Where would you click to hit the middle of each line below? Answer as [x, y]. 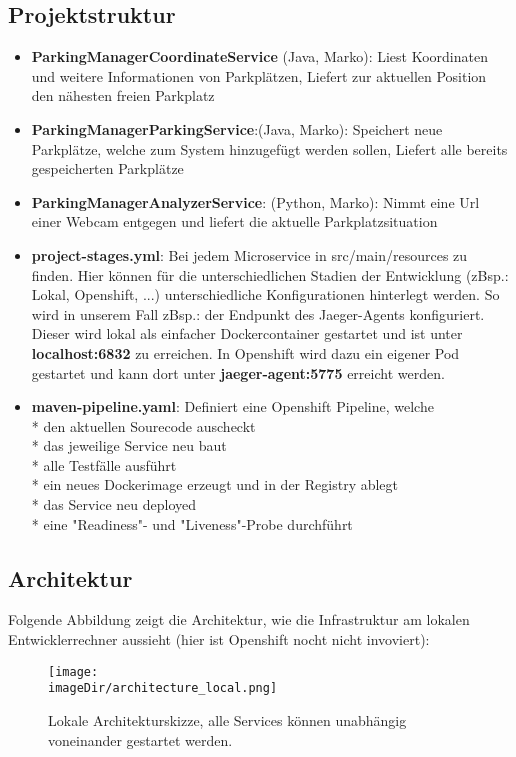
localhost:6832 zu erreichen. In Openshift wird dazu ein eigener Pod [245, 352]
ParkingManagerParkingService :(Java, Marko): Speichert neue [237, 128]
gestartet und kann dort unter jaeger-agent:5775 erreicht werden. [238, 372]
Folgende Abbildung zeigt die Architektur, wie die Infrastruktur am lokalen [239, 619]
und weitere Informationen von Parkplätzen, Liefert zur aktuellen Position [259, 75]
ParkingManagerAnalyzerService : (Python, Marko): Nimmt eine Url [255, 201]
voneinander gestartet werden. [140, 739]
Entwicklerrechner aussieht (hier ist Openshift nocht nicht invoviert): [219, 639]
